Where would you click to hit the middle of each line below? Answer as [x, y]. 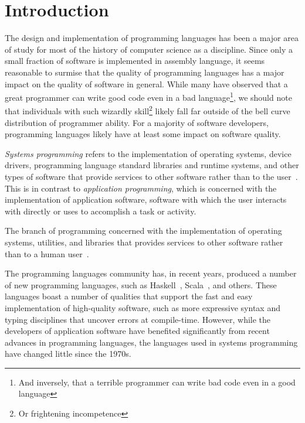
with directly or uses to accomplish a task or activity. [101, 211]
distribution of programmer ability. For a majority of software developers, [137, 122]
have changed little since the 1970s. [68, 354]
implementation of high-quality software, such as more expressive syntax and [143, 307]
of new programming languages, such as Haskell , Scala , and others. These [141, 284]
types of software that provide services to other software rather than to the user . [151, 176]
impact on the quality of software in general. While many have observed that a [146, 83]
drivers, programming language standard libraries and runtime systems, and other [152, 165]
